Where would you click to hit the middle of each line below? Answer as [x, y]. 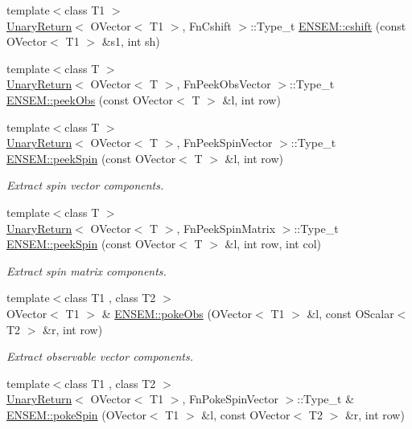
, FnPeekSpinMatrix [226, 228]
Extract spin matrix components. [87, 270]
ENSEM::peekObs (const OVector [90, 99]
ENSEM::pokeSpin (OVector [76, 414]
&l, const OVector [246, 414]
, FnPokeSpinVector [230, 399]
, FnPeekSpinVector [225, 143]
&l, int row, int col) [273, 244]
